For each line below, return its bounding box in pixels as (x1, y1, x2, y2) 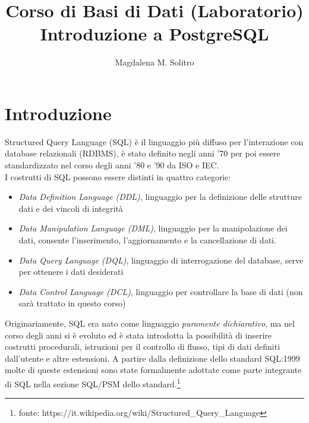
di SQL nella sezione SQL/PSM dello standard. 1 (5, 375, 181, 390)
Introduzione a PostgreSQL (40, 21, 269, 46)
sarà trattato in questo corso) (18, 297, 126, 309)
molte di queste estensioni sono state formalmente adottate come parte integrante (5, 364, 302, 376)
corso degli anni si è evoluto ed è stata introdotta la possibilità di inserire (5, 328, 272, 341)
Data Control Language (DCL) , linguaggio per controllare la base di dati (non (18, 285, 303, 297)
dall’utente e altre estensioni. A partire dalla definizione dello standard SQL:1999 (5, 352, 300, 364)
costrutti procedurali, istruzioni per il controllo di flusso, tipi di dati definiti (5, 340, 280, 353)
